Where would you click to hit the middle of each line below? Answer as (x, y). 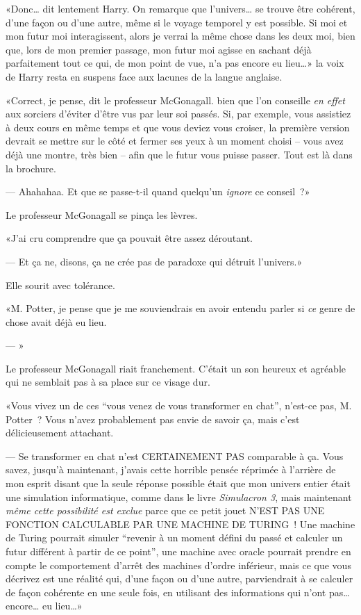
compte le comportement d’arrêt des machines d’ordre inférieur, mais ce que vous (178, 565)
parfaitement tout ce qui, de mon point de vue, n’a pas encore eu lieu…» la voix (175, 63)
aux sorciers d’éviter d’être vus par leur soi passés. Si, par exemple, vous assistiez (178, 114)
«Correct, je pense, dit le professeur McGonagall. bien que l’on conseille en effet (175, 100)
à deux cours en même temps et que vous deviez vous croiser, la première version (178, 127)
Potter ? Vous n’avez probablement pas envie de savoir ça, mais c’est (153, 419)
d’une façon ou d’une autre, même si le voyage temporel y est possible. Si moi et (177, 22)
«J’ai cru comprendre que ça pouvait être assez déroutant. (129, 238)
